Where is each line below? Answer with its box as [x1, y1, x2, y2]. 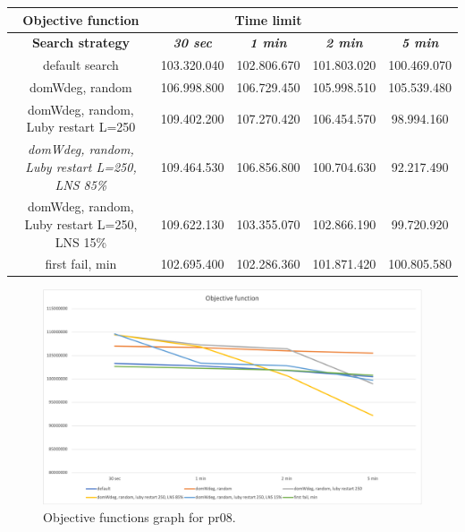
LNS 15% [55, 232, 107, 251]
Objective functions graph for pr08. [43, 508, 236, 527]
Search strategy [31, 33, 130, 52]
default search [42, 56, 119, 74]
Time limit [234, 10, 302, 29]
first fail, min [45, 254, 117, 273]
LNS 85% [55, 175, 107, 193]
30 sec [173, 33, 212, 52]
